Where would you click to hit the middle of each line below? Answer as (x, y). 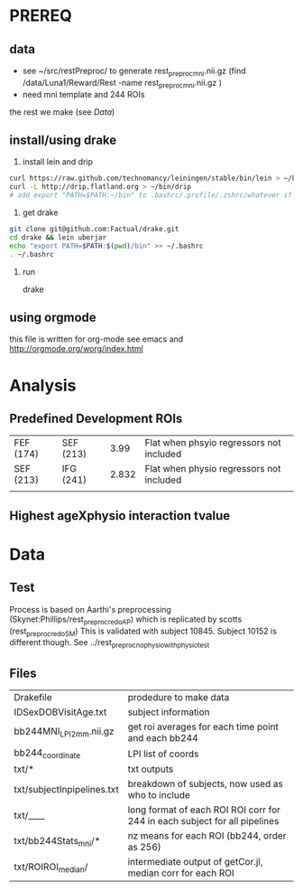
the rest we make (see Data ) (62, 112)
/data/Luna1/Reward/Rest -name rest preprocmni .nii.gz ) (122, 84)
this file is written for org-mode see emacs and (96, 339)
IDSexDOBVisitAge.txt (60, 712)
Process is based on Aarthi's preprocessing (90, 609)
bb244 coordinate (47, 754)
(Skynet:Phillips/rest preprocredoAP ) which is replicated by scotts (126, 620)
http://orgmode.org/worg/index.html (77, 349)
